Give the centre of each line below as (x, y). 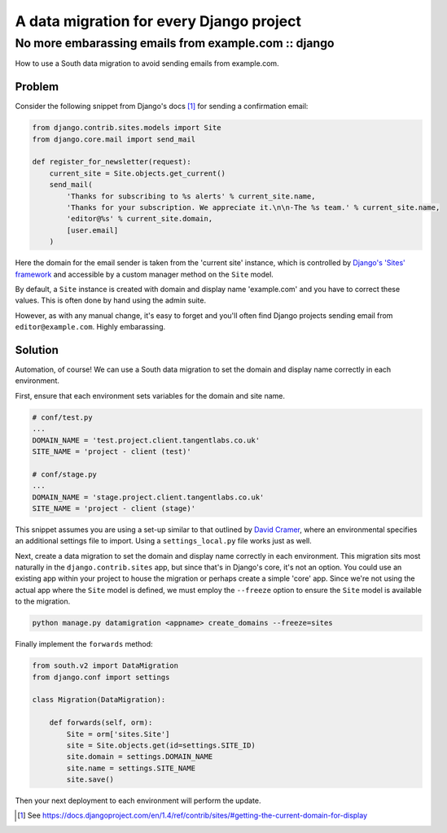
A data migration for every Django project (158, 21)
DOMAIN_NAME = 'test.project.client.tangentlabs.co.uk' (146, 440)
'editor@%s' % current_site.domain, (140, 219)
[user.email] (92, 230)
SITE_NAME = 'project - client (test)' (112, 451)
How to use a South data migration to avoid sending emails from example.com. (147, 63)
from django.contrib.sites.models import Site (127, 128)
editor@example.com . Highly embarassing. (90, 327)
